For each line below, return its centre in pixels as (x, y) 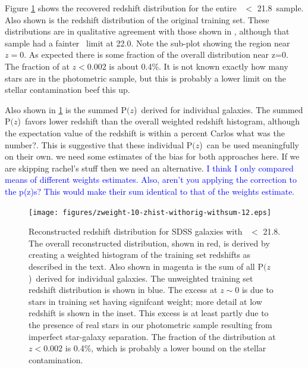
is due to (257, 290)
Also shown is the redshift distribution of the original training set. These (137, 19)
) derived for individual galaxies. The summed (219, 109)
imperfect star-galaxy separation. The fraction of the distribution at (152, 336)
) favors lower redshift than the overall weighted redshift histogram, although (159, 121)
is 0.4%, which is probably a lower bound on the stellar (166, 348)
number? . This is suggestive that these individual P (99, 144)
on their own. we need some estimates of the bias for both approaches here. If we (152, 156)
